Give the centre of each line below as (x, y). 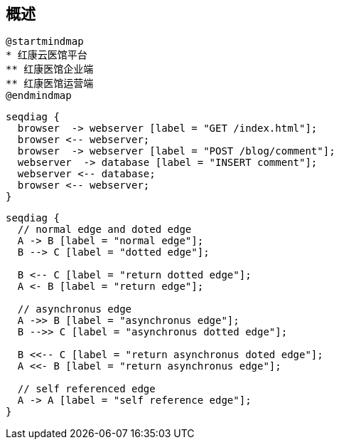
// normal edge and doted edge (104, 230)
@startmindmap (45, 42)
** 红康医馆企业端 (50, 69)
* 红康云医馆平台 (47, 55)
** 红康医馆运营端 (50, 84)
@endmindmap (39, 96)
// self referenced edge (86, 389)
